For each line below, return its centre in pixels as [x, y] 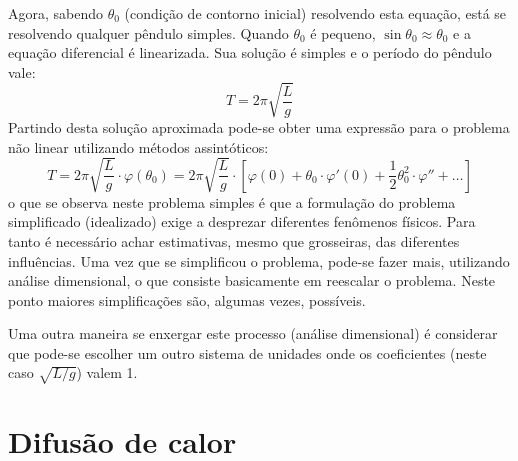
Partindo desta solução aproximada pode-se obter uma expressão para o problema [259, 126]
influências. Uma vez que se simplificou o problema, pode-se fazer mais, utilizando [259, 260]
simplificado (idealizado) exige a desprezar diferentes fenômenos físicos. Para [242, 221]
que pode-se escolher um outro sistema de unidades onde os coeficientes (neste [247, 352]
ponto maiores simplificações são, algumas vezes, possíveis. [187, 299]
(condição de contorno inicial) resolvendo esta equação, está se [315, 13]
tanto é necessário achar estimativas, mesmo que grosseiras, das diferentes [234, 240]
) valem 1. [107, 372]
